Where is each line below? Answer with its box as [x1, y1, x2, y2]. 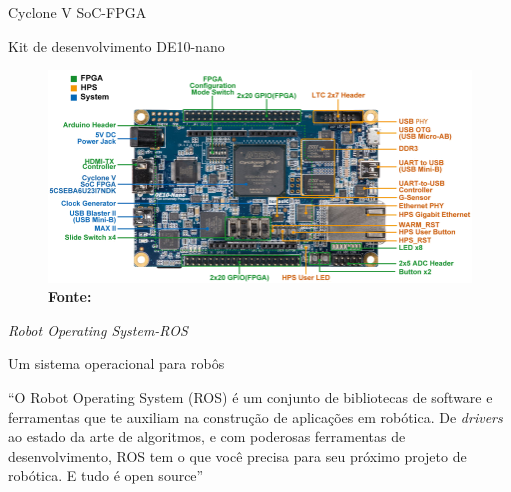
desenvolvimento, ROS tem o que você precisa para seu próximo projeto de [8, 445, 467, 466]
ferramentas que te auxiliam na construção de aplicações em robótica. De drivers [8, 406, 503, 427]
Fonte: [48, 286, 92, 307]
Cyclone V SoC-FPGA [8, 2, 147, 22]
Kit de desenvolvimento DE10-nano [8, 35, 225, 56]
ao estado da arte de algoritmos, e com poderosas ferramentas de [8, 426, 406, 447]
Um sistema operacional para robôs [8, 353, 225, 374]
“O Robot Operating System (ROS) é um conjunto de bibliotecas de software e [8, 387, 493, 408]
